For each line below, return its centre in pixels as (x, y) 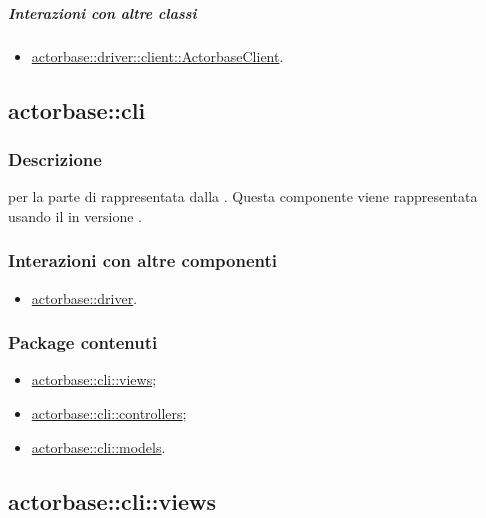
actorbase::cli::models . (98, 446)
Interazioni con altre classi (102, 12)
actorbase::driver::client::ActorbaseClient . (157, 55)
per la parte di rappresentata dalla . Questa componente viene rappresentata (243, 196)
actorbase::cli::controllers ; (109, 412)
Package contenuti (83, 342)
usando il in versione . (75, 215)
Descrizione (55, 158)
